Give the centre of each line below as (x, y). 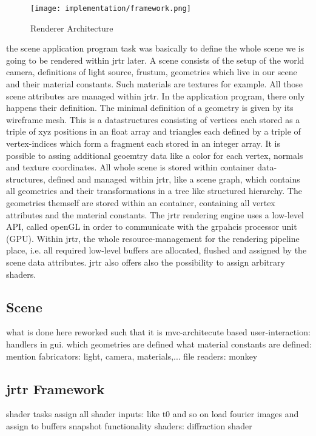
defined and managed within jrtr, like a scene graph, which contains (174, 179)
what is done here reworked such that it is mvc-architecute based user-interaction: (158, 332)
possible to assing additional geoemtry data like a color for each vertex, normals (155, 155)
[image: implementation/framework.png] (111, 8)
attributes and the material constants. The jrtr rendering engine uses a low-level (155, 214)
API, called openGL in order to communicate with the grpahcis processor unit (152, 226)
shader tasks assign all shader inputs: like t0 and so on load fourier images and (153, 414)
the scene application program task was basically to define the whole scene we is (155, 48)
